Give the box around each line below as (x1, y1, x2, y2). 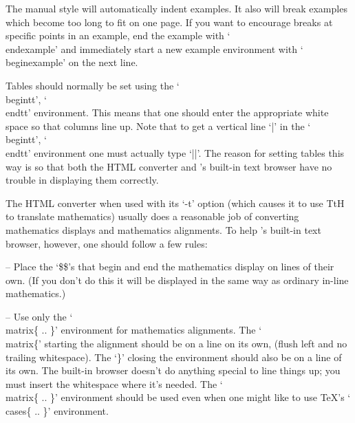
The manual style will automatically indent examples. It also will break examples (6, 1, 347, 15)
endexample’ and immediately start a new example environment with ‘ (6, 41, 303, 56)
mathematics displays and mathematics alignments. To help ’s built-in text (6, 222, 321, 237)
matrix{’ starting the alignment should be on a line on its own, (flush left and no (6, 336, 347, 351)
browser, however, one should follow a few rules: (6, 236, 208, 250)
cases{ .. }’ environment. (6, 404, 109, 418)
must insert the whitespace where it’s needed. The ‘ (6, 376, 223, 391)
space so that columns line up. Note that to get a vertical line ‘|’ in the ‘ (6, 118, 311, 133)
